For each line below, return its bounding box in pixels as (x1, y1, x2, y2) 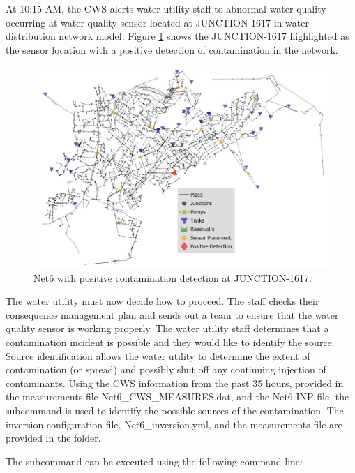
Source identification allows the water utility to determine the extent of (6, 348, 310, 363)
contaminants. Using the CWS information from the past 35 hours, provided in (6, 375, 344, 390)
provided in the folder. (6, 430, 101, 445)
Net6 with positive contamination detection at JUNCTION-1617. (33, 270, 312, 285)
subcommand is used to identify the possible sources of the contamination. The (6, 403, 344, 417)
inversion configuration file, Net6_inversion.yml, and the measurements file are (6, 416, 342, 431)
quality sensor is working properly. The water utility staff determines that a (6, 321, 329, 336)
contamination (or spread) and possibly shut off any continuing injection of (6, 362, 326, 377)
